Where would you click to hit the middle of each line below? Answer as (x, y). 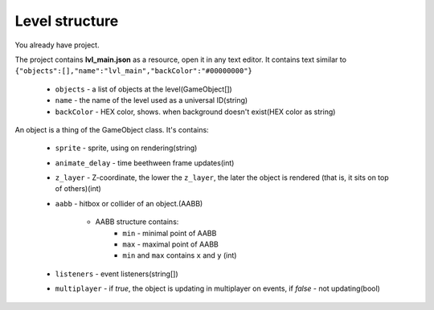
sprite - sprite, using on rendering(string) (126, 148)
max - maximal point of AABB (170, 244)
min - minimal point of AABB (170, 233)
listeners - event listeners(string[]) (117, 274)
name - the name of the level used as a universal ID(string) (151, 100)
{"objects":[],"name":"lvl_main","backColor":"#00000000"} (134, 71)
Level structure (67, 21)
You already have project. (57, 45)
